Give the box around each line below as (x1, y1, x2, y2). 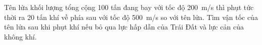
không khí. (4, 31, 37, 41)
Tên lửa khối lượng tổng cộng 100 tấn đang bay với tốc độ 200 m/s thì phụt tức (4, 2, 254, 12)
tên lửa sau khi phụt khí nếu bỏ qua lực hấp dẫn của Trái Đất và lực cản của (4, 21, 244, 32)
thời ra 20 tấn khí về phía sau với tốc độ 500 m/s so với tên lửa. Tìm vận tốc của (4, 11, 258, 22)
